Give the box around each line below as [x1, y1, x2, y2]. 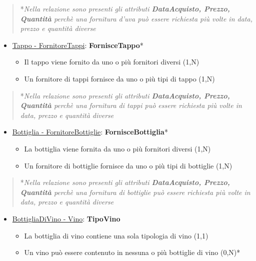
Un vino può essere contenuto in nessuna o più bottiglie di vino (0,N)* [24, 247, 240, 257]
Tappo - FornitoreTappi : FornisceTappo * [12, 39, 143, 50]
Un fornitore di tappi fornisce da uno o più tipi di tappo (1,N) [24, 73, 215, 83]
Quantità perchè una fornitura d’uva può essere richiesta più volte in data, [20, 13, 252, 23]
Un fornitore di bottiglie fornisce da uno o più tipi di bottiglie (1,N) [24, 160, 232, 170]
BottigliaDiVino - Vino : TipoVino [12, 213, 120, 223]
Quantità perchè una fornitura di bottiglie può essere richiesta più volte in [20, 186, 250, 197]
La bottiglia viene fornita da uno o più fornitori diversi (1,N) [24, 143, 211, 153]
